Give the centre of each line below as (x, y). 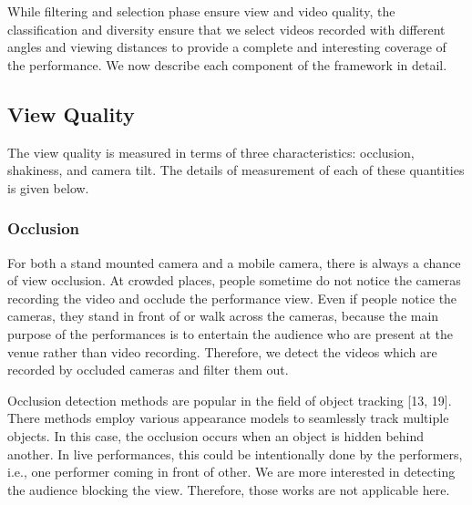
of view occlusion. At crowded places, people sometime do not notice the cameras (234, 280)
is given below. (48, 187)
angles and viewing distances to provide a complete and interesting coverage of (227, 47)
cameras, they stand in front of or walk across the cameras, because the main (223, 316)
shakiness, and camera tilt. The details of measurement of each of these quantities (236, 170)
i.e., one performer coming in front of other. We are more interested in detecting (231, 472)
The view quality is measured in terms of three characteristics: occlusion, (211, 152)
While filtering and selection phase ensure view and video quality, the (201, 11)
